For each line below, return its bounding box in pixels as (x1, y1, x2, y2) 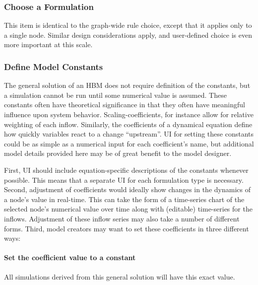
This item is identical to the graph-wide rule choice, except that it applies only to (4, 20, 252, 30)
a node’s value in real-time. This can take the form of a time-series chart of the (4, 194, 245, 204)
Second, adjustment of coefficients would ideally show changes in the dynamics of (4, 184, 251, 195)
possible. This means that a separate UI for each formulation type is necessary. (4, 174, 244, 185)
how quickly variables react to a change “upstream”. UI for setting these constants (4, 129, 254, 139)
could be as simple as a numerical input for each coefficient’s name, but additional (4, 138, 254, 148)
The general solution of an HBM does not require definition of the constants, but (4, 80, 251, 90)
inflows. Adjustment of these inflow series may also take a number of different (4, 213, 240, 223)
